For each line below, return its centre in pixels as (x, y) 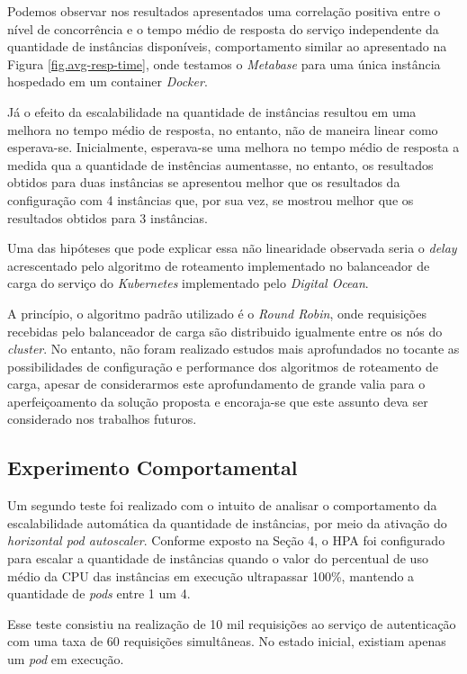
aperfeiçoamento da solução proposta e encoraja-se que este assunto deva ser (218, 401)
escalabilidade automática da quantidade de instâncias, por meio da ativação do (227, 522)
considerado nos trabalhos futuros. (102, 419)
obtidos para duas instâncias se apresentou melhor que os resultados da (204, 182)
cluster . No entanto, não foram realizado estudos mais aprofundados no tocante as (233, 349)
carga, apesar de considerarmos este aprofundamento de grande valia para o (216, 384)
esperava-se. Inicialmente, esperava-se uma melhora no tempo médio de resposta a (233, 147)
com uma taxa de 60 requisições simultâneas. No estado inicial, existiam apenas (227, 641)
